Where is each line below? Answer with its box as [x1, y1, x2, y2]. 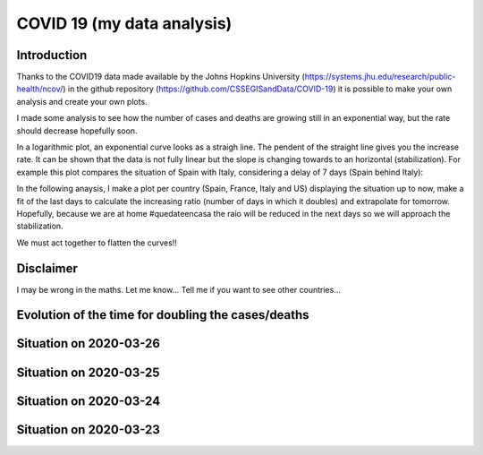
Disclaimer [16, 261, 78, 276]
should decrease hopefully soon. [16, 125, 138, 136]
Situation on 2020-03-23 [16, 422, 161, 437]
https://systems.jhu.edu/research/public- [304, 72, 456, 82]
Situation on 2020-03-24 [16, 393, 161, 408]
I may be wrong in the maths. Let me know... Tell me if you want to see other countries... [16, 284, 342, 295]
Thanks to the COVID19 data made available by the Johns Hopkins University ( [16, 72, 306, 82]
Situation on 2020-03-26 [16, 336, 161, 351]
